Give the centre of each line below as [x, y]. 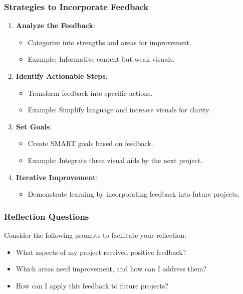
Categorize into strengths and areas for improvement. [109, 42]
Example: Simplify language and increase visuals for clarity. [119, 110]
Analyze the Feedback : [55, 25]
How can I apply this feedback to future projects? [92, 285]
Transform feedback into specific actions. [90, 93]
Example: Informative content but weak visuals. [101, 59]
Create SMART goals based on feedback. [90, 143]
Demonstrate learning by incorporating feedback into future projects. [134, 194]
